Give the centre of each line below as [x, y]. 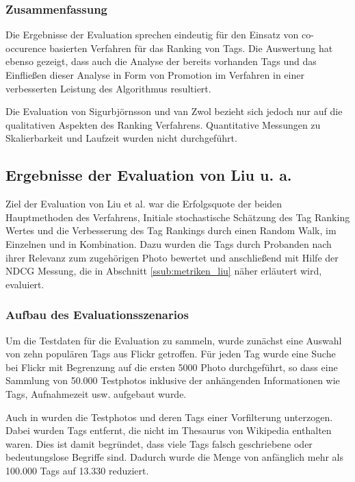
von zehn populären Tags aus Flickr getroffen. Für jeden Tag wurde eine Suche [171, 354]
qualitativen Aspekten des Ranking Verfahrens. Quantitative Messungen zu [163, 124]
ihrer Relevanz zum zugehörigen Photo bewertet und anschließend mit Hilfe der [172, 257]
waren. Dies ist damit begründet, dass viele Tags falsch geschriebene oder [159, 443]
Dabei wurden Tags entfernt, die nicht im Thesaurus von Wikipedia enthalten [169, 430]
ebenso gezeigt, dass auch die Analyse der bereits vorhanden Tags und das [161, 61]
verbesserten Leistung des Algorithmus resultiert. [108, 88]
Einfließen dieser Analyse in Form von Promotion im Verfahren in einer [155, 75]
